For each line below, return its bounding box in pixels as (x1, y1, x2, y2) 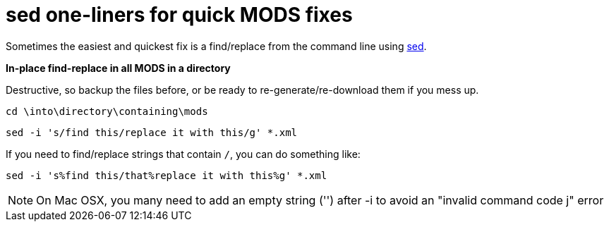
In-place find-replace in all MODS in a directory (6, 61, 231, 74)
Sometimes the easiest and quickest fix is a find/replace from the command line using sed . (6, 39, 427, 52)
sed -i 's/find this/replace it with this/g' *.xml (6, 126, 298, 138)
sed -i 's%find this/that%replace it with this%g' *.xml (6, 169, 327, 181)
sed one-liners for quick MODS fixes (6, 3, 353, 27)
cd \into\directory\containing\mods (6, 105, 208, 117)
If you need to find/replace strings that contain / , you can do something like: (6, 147, 361, 160)
